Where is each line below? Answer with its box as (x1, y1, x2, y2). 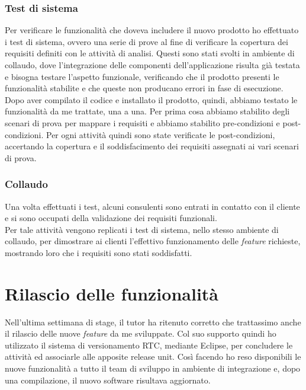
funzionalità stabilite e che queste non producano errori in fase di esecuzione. (5, 82, 284, 94)
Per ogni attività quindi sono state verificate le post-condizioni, (46, 128, 275, 140)
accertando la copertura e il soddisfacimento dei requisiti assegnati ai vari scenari (5, 140, 299, 152)
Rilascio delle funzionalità (5, 281, 218, 305)
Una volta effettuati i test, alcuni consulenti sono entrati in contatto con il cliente (5, 200, 300, 212)
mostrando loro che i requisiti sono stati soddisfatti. (5, 246, 192, 258)
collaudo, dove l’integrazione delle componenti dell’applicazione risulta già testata (5, 59, 300, 71)
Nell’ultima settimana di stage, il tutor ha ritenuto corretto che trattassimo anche (5, 315, 301, 328)
